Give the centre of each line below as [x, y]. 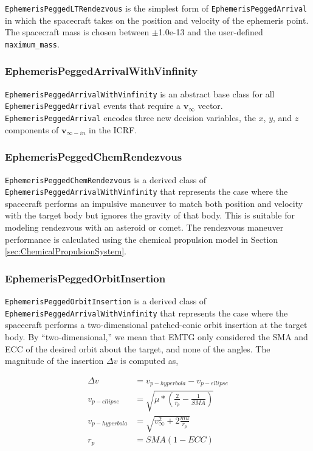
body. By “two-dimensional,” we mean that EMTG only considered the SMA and [156, 336]
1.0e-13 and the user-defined [211, 32]
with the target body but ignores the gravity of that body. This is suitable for [150, 215]
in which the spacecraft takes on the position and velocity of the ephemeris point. [157, 20]
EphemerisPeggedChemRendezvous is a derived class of [106, 179]
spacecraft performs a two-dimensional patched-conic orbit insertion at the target [156, 325]
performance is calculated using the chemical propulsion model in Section [142, 239]
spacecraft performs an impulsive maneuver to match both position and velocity [154, 203]
